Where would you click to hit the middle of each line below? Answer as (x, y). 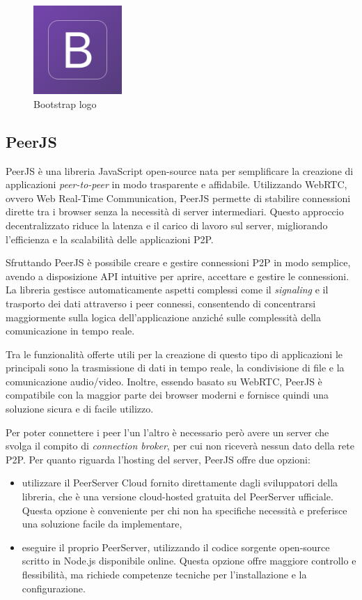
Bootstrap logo (65, 103)
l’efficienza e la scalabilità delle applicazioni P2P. (110, 239)
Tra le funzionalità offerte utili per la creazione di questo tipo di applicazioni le (174, 354)
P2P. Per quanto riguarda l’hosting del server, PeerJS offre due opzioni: (158, 459)
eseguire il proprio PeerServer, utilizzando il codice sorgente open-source (176, 547)
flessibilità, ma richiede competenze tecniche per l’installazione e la (164, 575)
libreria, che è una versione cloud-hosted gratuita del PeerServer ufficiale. (178, 497)
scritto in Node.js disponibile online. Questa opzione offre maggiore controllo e (189, 561)
